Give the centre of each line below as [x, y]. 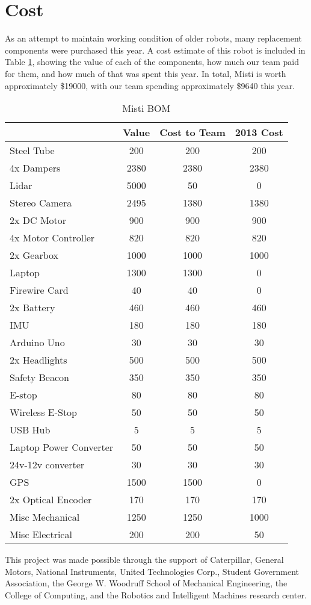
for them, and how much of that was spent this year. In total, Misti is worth [146, 73]
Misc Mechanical [45, 517]
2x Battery [32, 308]
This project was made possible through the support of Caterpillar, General [144, 560]
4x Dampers [35, 168]
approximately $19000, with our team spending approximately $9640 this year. [150, 85]
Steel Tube [32, 150]
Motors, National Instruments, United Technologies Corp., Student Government [152, 571]
